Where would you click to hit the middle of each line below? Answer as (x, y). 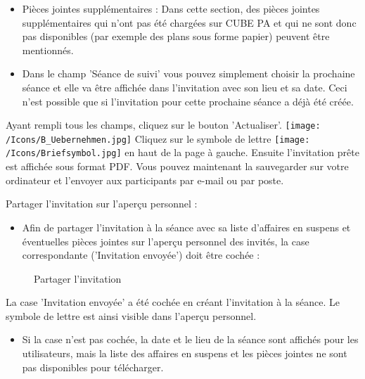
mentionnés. (48, 50)
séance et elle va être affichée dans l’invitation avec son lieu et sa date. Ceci (185, 87)
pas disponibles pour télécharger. (93, 367)
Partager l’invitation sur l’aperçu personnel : (102, 204)
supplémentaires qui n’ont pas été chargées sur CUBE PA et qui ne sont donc (189, 22)
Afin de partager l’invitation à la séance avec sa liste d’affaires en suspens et (186, 227)
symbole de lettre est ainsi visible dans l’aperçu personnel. (131, 315)
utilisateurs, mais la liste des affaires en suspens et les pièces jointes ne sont (185, 353)
